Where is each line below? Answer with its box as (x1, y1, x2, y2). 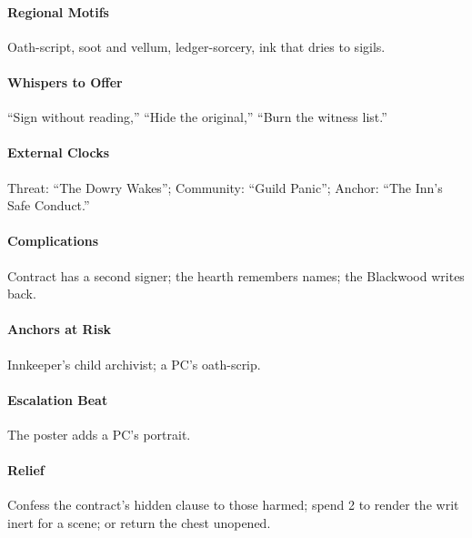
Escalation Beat (7, 390, 108, 409)
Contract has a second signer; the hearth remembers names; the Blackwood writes (7, 266, 465, 285)
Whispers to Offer (7, 72, 123, 91)
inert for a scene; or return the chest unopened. (7, 513, 271, 532)
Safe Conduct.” (7, 196, 90, 215)
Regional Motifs (7, 2, 109, 21)
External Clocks (7, 143, 110, 162)
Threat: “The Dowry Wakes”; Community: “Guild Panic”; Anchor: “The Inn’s (7, 178, 443, 197)
